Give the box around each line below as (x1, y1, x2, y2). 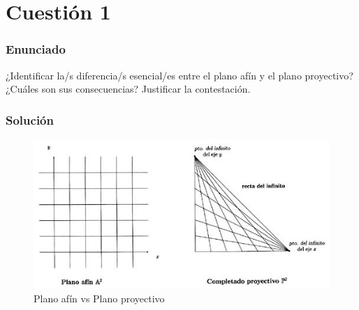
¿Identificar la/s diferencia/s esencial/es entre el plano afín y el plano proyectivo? (6, 68, 353, 82)
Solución (6, 111, 54, 128)
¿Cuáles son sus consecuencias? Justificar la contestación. (6, 82, 251, 96)
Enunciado (6, 40, 66, 58)
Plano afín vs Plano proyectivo (34, 291, 165, 306)
